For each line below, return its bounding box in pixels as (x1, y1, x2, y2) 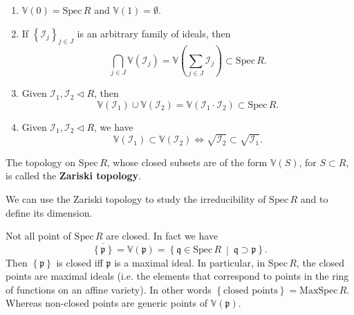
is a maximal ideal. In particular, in (114, 255, 265, 269)
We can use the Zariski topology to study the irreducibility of (6, 192, 266, 206)
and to (300, 192, 328, 206)
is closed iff (56, 255, 103, 269)
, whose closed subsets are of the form (106, 154, 268, 169)
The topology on (6, 154, 76, 169)
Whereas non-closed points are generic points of (6, 296, 208, 310)
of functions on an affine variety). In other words (6, 282, 212, 296)
